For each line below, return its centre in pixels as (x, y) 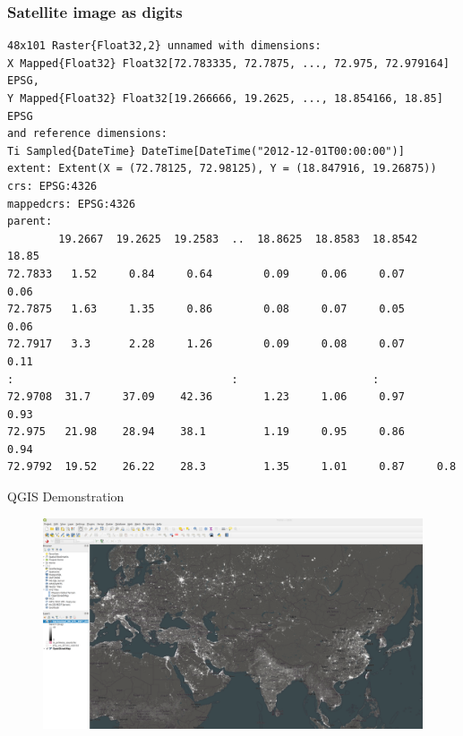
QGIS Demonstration (66, 496)
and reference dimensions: (87, 134)
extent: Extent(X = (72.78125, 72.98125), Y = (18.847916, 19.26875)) (222, 169)
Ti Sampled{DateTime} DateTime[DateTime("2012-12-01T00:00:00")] (206, 151)
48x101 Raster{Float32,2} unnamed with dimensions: (164, 46)
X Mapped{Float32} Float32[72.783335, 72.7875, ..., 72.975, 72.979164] (228, 63)
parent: (30, 222)
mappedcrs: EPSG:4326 (72, 204)
